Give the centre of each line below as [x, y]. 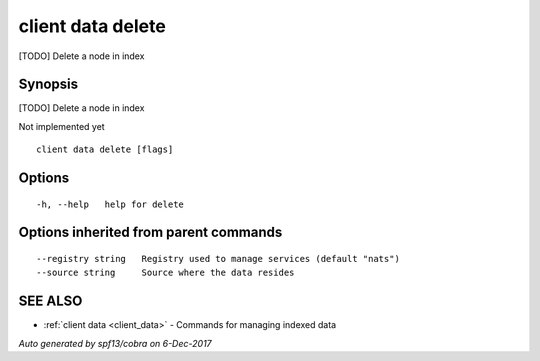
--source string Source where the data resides [165, 273]
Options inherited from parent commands [150, 232]
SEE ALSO [50, 301]
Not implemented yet [61, 126]
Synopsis [48, 84]
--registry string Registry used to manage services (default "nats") [218, 259]
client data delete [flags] [105, 149]
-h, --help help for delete [110, 204]
